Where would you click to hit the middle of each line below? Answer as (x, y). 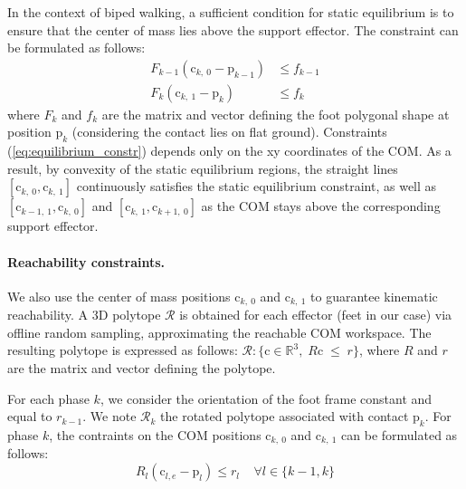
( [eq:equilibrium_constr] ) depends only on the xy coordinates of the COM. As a (229, 151)
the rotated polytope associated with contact (285, 416)
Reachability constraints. (86, 261)
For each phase (48, 398)
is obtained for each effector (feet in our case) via (316, 315)
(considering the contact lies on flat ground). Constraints (229, 132)
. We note (109, 416)
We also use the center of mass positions (119, 296)
